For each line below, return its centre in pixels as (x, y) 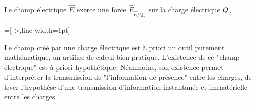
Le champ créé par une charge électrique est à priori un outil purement (114, 47)
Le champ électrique (35, 9)
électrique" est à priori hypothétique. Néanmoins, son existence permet (114, 67)
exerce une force (101, 9)
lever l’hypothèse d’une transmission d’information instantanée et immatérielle (126, 86)
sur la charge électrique (184, 9)
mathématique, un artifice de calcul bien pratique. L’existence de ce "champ (122, 57)
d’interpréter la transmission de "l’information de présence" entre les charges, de (128, 77)
